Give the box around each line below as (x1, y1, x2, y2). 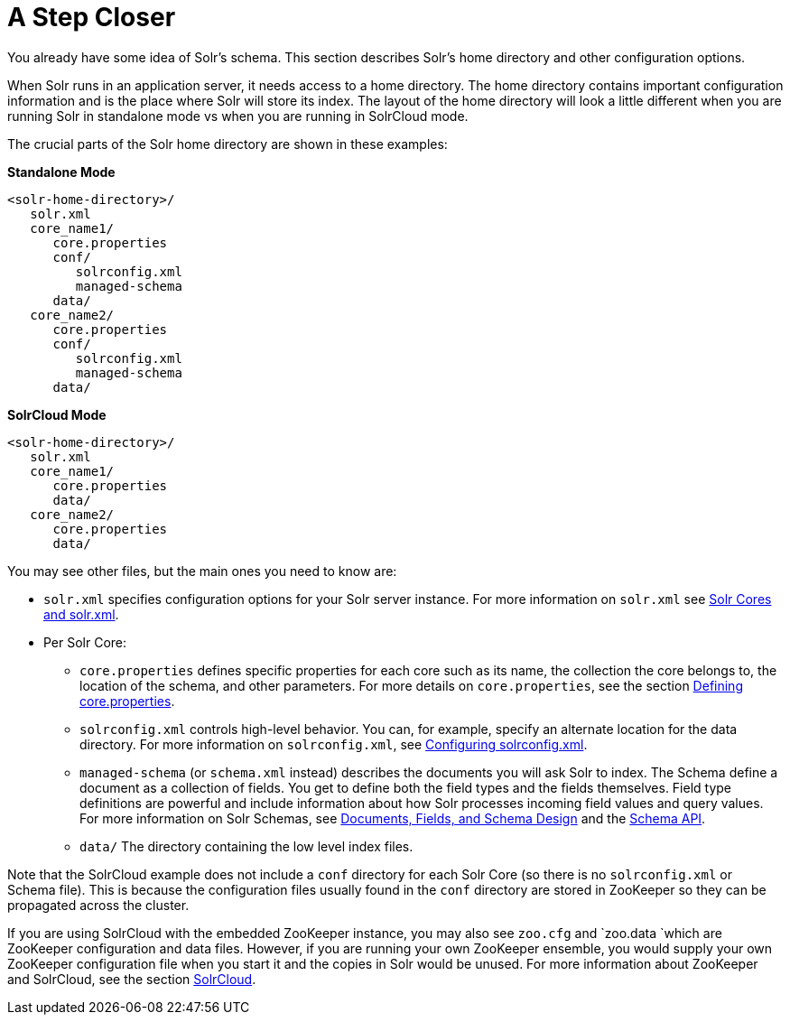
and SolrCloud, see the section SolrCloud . (7, 971, 256, 987)
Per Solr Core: (43, 634, 127, 650)
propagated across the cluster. (7, 897, 190, 913)
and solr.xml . (43, 606, 119, 622)
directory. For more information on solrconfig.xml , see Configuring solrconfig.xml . (79, 736, 588, 752)
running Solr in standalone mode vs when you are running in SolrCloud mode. (7, 107, 469, 124)
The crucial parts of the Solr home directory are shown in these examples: (7, 135, 448, 152)
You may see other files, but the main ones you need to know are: (7, 562, 397, 579)
